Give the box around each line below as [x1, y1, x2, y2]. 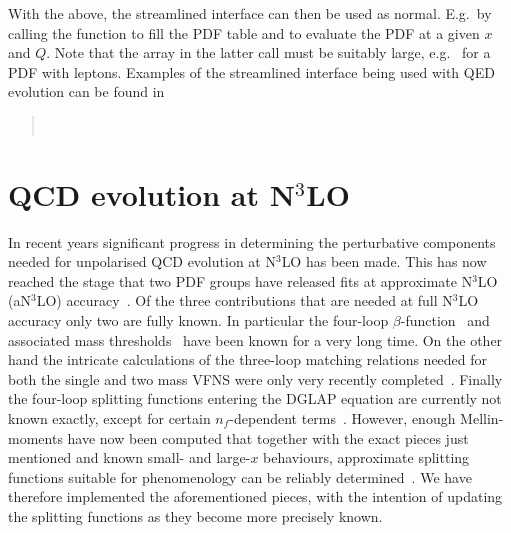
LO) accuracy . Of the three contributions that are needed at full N [36, 290, 453, 311]
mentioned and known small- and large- [8, 447, 251, 468]
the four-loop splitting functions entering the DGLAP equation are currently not [8, 388, 502, 409]
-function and [400, 310, 490, 331]
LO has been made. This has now [281, 251, 487, 272]
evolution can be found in [8, 81, 165, 102]
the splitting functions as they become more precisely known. [8, 506, 383, 526]
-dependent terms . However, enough [229, 408, 456, 429]
